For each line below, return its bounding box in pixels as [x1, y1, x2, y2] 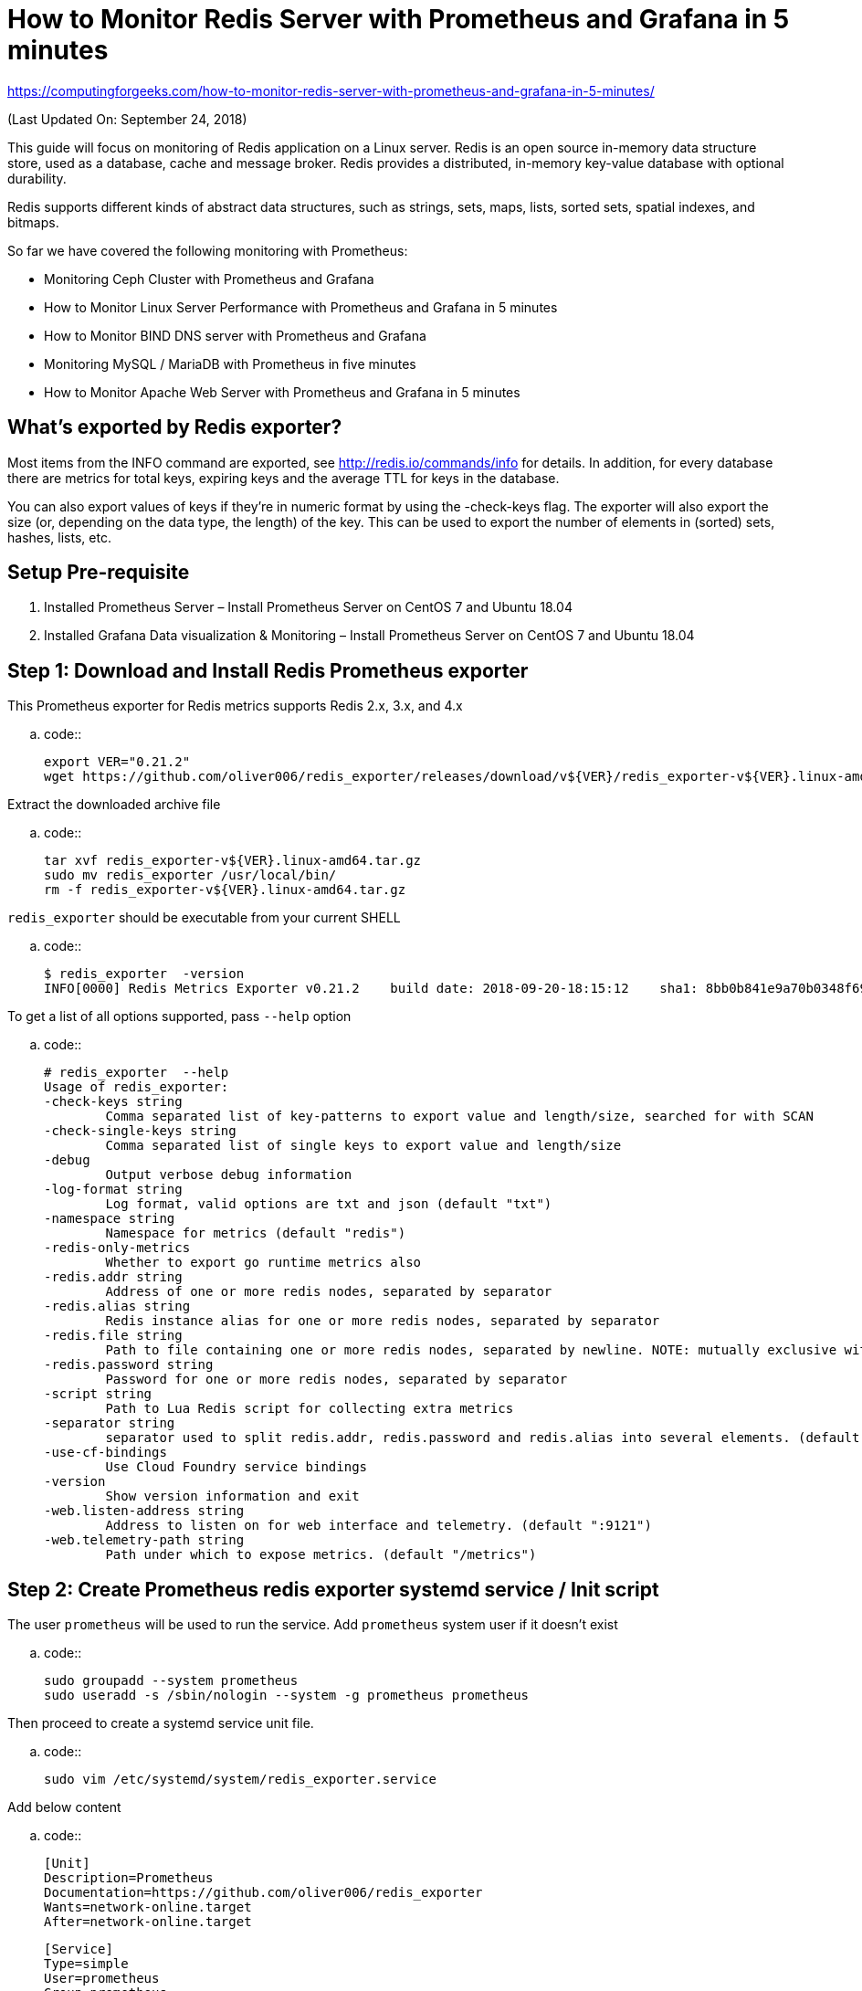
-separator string [44, 1416, 175, 1431]
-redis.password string [44, 1357, 214, 1373]
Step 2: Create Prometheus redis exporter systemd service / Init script [7, 1577, 659, 1601]
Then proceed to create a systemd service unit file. [7, 1715, 314, 1732]
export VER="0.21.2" [44, 754, 191, 770]
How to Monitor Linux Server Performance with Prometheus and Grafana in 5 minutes [44, 299, 558, 315]
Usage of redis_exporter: [44, 1080, 229, 1095]
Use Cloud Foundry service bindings [105, 1459, 368, 1475]
